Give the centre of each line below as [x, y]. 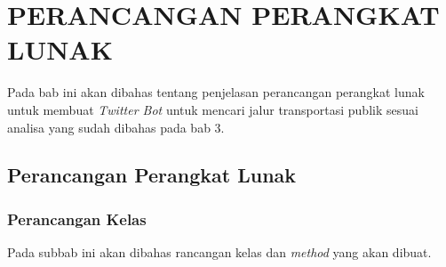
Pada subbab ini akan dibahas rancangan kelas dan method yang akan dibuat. [219, 252]
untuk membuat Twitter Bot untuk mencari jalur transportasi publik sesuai [213, 109]
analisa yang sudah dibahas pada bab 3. [116, 127]
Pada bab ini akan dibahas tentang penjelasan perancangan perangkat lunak [216, 92]
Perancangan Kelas [77, 218]
